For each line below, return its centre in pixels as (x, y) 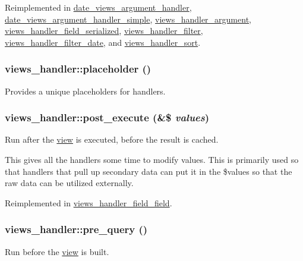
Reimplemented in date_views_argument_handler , (98, 7)
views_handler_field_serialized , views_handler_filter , (104, 31)
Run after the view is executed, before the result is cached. (112, 139)
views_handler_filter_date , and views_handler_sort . (103, 42)
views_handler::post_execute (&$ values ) (107, 117)
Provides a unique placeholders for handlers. (85, 91)
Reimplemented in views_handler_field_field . (89, 202)
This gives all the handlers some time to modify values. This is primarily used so (152, 159)
